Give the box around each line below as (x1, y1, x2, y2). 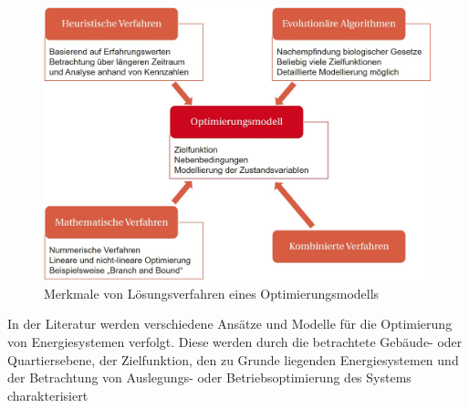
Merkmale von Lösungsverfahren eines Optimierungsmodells (44, 283, 380, 302)
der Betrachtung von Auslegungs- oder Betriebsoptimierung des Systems (7, 368, 412, 387)
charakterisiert (7, 385, 89, 404)
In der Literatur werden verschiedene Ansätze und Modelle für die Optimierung (7, 314, 453, 333)
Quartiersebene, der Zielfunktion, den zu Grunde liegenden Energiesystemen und (7, 350, 459, 369)
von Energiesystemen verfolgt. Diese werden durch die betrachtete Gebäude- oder (7, 331, 463, 351)
